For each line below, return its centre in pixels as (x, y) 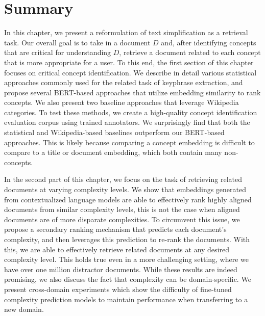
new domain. (24, 309)
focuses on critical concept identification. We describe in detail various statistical (130, 72)
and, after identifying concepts (209, 42)
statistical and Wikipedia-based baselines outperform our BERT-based (114, 132)
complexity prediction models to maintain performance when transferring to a (126, 299)
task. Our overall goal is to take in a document (77, 42)
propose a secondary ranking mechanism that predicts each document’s (115, 229)
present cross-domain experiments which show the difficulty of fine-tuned (118, 289)
